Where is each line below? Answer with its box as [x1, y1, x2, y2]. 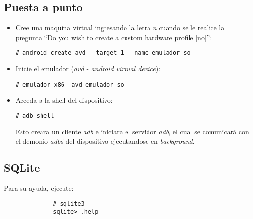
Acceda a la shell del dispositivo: [15, 95, 113, 105]
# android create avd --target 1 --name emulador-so [15, 49, 190, 57]
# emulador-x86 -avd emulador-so [15, 81, 124, 88]
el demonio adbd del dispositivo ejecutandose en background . [15, 136, 195, 146]
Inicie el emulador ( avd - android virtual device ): [15, 64, 161, 74]
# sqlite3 [53, 200, 84, 207]
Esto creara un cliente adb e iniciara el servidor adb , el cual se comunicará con [15, 126, 249, 136]
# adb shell [15, 112, 54, 119]
